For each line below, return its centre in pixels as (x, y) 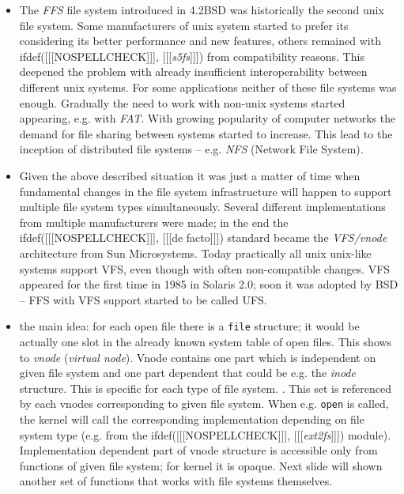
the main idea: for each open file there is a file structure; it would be (189, 326)
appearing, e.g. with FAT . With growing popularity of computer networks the (208, 118)
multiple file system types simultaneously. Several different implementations (202, 207)
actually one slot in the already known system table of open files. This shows (206, 341)
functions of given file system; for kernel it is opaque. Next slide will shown (201, 465)
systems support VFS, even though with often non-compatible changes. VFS (205, 268)
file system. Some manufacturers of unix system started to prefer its (184, 25)
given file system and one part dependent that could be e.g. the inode (187, 373)
